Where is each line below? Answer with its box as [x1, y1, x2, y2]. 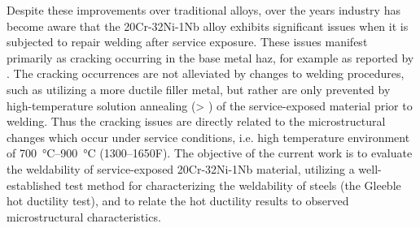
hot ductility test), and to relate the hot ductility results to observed [7, 192, 349, 209]
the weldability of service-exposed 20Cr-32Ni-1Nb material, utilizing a [7, 160, 355, 177]
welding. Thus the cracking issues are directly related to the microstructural [7, 113, 386, 130]
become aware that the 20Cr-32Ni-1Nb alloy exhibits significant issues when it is [7, 17, 409, 34]
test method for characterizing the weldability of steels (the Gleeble [64, 176, 401, 193]
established [7, 176, 62, 193]
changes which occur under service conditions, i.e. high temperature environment [7, 128, 410, 145]
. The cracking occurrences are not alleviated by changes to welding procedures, [7, 65, 405, 82]
